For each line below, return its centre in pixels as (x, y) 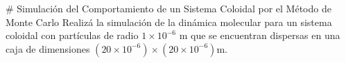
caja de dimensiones (48, 48)
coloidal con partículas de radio (72, 35)
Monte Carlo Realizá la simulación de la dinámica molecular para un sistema (169, 22)
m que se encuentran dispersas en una (260, 35)
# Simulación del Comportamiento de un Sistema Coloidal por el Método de (168, 8)
